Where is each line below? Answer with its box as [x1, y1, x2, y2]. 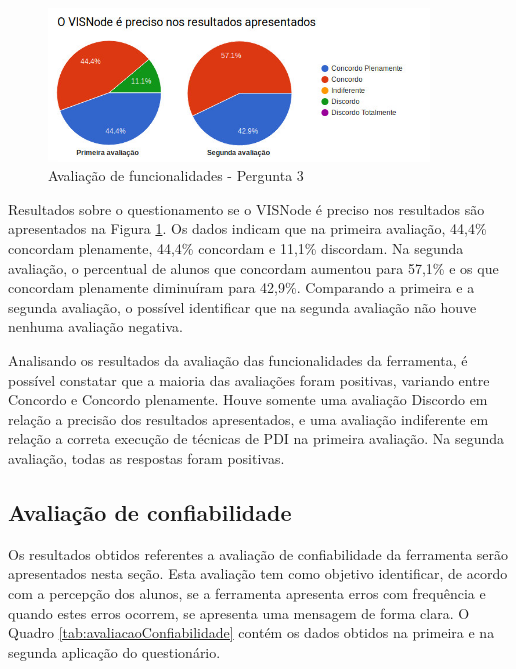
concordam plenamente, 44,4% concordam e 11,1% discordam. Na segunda [8, 238, 464, 259]
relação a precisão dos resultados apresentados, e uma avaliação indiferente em [8, 408, 489, 429]
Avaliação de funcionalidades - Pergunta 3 [48, 165, 304, 186]
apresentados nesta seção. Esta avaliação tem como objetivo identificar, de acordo [8, 563, 508, 584]
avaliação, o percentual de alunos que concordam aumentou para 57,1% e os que [8, 257, 499, 278]
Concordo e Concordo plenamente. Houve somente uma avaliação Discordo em [8, 389, 488, 410]
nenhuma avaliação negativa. [8, 316, 183, 337]
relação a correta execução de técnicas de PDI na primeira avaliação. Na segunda [8, 428, 505, 449]
